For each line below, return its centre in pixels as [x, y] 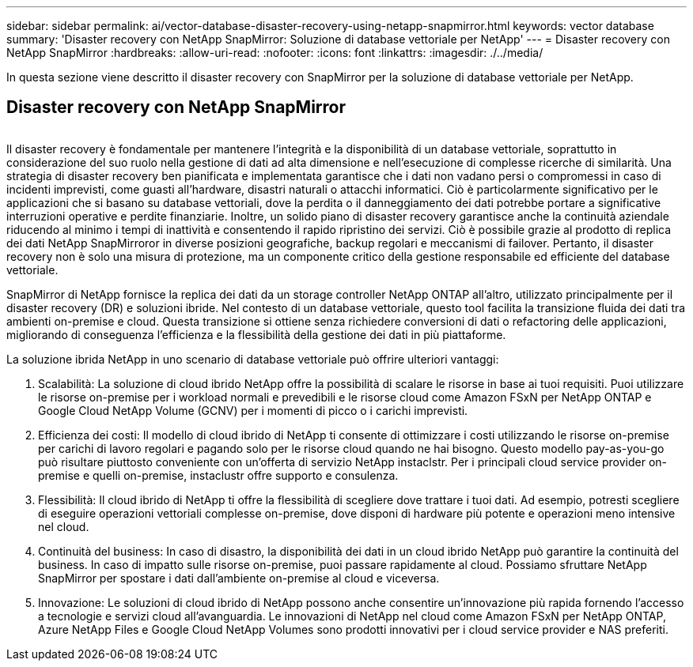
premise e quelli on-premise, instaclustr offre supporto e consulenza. [218, 475]
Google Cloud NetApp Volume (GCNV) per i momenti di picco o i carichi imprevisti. [253, 410]
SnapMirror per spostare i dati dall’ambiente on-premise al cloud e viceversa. [239, 578]
